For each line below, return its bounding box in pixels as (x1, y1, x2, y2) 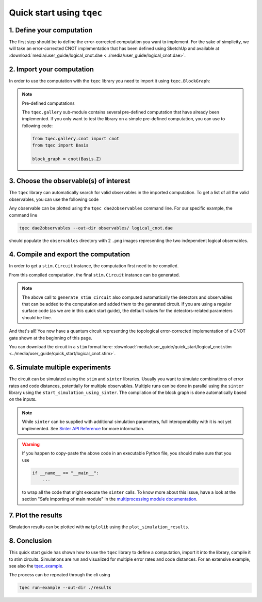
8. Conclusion (9, 537, 52, 545)
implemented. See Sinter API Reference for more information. (22, 425, 145, 431)
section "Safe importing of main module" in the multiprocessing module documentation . (22, 496, 197, 502)
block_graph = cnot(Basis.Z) (32, 156, 102, 162)
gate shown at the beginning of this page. (9, 335, 92, 341)
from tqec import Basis (32, 143, 89, 148)
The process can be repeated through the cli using (9, 572, 111, 578)
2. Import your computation (9, 65, 94, 73)
